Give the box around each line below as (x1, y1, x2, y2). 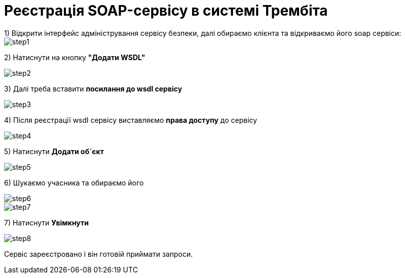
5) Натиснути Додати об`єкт (4, 147, 104, 156)
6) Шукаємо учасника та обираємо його (4, 178, 144, 187)
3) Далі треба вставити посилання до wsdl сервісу (4, 84, 182, 93)
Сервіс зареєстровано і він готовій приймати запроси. (4, 249, 193, 258)
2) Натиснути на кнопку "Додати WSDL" (4, 53, 145, 62)
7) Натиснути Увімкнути (4, 218, 89, 227)
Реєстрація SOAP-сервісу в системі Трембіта (4, 2, 328, 19)
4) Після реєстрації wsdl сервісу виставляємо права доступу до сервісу (4, 115, 257, 124)
